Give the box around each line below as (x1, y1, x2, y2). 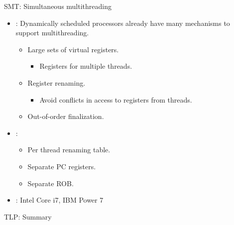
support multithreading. (15, 27, 89, 38)
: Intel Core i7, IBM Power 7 (15, 195, 104, 205)
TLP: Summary (4, 211, 52, 222)
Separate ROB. (27, 178, 74, 188)
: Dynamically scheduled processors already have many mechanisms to (15, 17, 230, 28)
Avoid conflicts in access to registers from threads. (39, 94, 192, 105)
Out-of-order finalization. (27, 111, 104, 121)
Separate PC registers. (27, 161, 96, 171)
